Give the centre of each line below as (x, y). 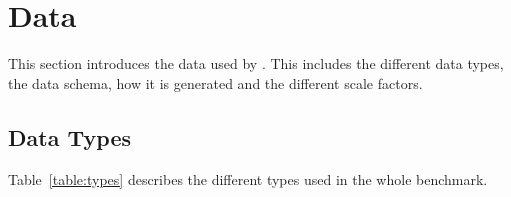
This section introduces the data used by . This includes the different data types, (256, 63)
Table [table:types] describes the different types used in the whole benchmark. (248, 178)
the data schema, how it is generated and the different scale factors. (215, 82)
